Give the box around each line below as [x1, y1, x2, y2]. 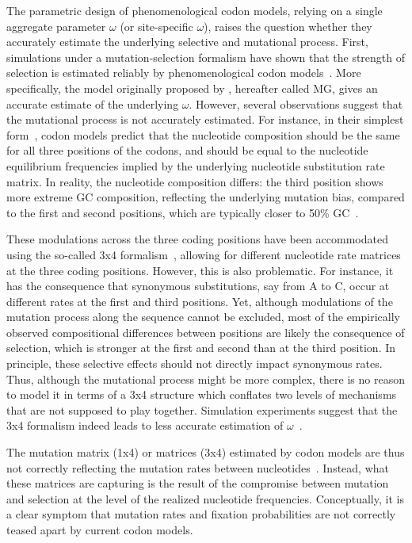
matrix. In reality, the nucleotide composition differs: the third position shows [6, 173, 383, 189]
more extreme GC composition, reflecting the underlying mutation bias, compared [6, 189, 405, 205]
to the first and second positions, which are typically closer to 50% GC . [6, 204, 359, 220]
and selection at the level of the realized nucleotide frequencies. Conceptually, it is [6, 490, 404, 507]
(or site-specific [120, 17, 193, 34]
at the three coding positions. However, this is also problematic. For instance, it [6, 262, 394, 278]
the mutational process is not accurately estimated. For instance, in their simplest [6, 111, 404, 128]
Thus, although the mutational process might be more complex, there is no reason [6, 370, 405, 387]
